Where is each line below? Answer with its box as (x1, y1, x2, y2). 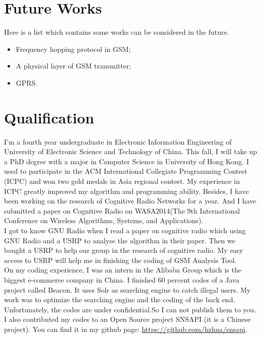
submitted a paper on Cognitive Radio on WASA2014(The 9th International (4, 205, 240, 216)
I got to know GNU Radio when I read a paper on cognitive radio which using (4, 225, 246, 235)
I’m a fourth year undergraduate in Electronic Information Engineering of (4, 136, 232, 147)
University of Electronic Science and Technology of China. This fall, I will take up (4, 146, 257, 157)
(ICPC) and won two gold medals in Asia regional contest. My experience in (4, 176, 240, 186)
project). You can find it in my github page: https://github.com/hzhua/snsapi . (4, 323, 247, 334)
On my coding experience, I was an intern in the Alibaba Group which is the (4, 264, 241, 275)
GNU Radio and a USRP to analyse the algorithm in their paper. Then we (4, 235, 236, 245)
